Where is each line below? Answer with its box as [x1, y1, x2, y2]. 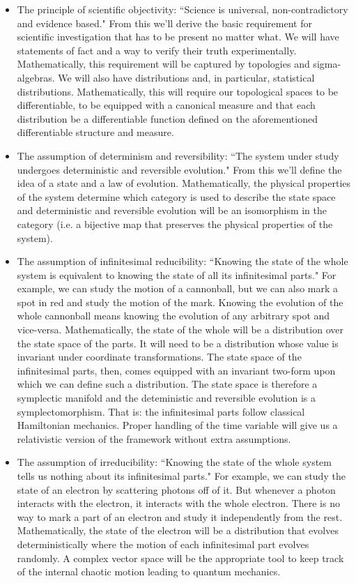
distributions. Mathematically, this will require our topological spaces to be [17, 84, 339, 98]
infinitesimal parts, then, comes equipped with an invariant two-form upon [17, 363, 336, 377]
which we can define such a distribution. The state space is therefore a [17, 377, 318, 391]
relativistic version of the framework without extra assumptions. [17, 431, 291, 446]
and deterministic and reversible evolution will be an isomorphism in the [17, 203, 327, 218]
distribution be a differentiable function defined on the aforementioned [17, 111, 318, 126]
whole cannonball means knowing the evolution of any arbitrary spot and [17, 308, 330, 323]
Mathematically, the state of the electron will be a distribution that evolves [17, 523, 339, 538]
